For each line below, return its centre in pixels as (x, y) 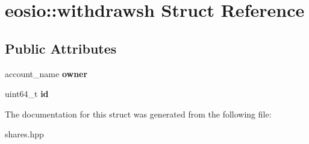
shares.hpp (24, 134)
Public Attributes (61, 48)
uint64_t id (27, 94)
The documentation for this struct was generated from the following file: (138, 114)
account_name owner (46, 73)
